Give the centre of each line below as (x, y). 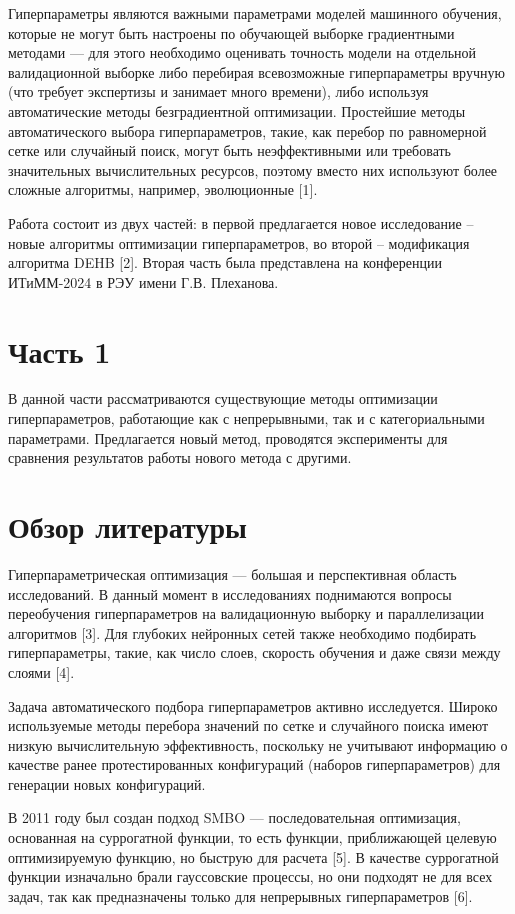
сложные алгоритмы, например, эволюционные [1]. (163, 189)
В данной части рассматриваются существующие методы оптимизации (223, 398)
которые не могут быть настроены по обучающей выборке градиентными (231, 32)
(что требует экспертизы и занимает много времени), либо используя (218, 91)
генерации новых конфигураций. (107, 783)
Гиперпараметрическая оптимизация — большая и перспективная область (232, 573)
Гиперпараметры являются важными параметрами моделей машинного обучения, (255, 13)
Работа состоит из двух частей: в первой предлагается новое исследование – (241, 222)
